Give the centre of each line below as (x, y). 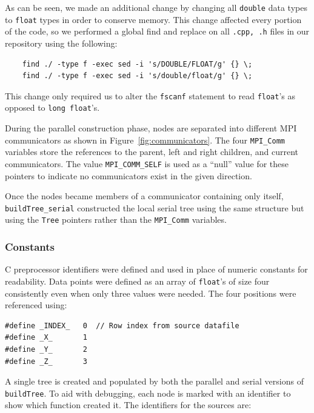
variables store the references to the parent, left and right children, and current (152, 152)
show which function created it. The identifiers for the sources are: (128, 405)
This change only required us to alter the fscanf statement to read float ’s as (150, 95)
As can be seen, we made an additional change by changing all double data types (156, 7)
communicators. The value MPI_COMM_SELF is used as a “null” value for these (147, 163)
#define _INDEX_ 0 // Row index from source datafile (122, 325)
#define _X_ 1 (46, 338)
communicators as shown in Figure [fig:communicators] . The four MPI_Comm (145, 140)
